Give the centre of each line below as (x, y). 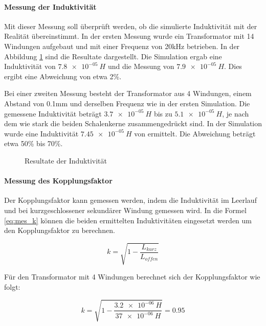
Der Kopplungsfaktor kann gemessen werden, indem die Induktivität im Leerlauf (130, 200)
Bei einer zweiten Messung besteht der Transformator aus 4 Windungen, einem (128, 93)
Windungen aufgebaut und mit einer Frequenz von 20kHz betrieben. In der (122, 46)
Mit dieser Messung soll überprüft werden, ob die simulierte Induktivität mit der (131, 26)
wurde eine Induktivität (41, 133)
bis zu (163, 113)
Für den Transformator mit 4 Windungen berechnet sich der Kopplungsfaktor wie (132, 277)
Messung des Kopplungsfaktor (58, 181)
